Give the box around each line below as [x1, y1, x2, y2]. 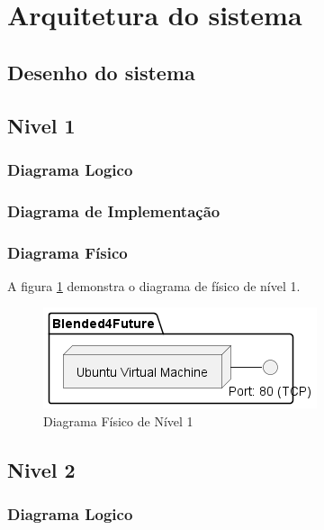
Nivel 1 [7, 111, 76, 139]
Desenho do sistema [7, 58, 195, 86]
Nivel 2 [7, 456, 76, 484]
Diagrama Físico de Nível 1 [43, 412, 193, 431]
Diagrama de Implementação [7, 199, 220, 222]
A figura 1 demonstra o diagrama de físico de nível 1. [7, 276, 301, 295]
